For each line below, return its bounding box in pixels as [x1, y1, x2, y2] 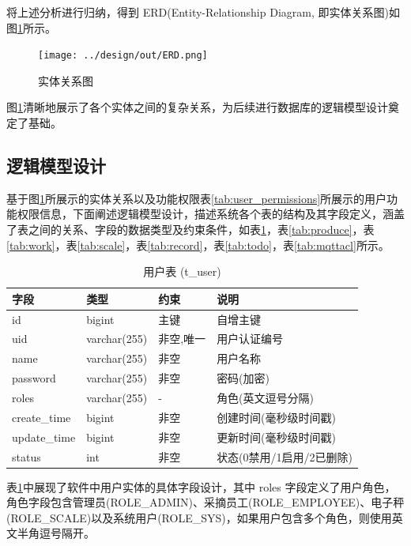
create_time [12, 409, 71, 425]
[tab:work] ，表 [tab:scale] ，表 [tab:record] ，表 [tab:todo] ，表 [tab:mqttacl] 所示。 [6, 236, 390, 253]
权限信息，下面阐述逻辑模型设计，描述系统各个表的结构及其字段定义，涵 [17, 205, 394, 222]
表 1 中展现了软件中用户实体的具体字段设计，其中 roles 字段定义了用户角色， [6, 478, 396, 495]
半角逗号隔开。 [17, 525, 95, 541]
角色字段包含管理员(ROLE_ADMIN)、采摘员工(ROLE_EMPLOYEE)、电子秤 [6, 494, 405, 510]
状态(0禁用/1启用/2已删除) [217, 448, 353, 465]
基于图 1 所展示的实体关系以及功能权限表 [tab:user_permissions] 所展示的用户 [6, 190, 387, 206]
